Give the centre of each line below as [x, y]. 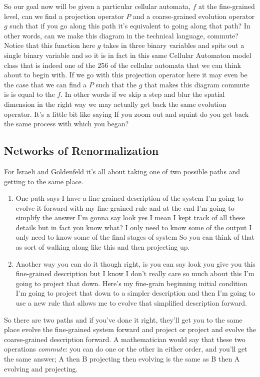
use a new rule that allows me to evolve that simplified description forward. [131, 303]
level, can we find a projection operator [64, 16]
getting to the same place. [44, 181]
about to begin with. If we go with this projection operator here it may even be [126, 75]
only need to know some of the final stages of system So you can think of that [135, 237]
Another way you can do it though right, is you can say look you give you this [135, 263]
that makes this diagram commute [197, 84]
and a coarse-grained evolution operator [194, 16]
